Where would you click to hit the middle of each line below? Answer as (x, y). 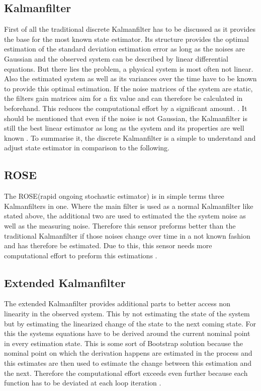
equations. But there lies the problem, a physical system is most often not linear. (129, 68)
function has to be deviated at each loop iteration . (83, 383)
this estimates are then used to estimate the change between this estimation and (128, 363)
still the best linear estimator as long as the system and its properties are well (124, 128)
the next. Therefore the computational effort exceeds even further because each (126, 373)
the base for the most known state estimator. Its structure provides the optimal (126, 39)
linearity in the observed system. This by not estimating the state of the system (127, 314)
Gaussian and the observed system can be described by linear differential (116, 58)
